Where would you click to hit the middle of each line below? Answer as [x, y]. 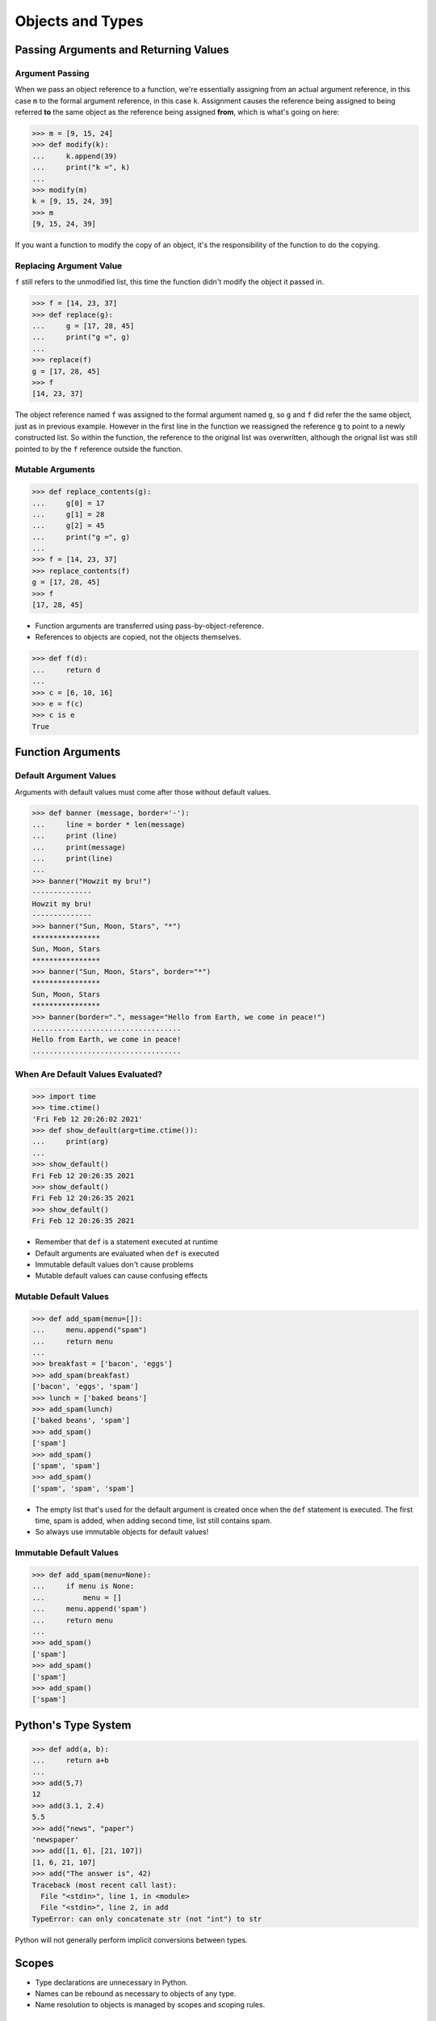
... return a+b [70, 1761]
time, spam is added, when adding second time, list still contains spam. [153, 1521]
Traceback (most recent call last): [105, 1885]
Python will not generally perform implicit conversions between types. [131, 1939]
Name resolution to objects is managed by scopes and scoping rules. [150, 2005]
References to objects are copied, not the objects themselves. [138, 637]
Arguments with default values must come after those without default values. [143, 791]
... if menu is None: [83, 1586]
